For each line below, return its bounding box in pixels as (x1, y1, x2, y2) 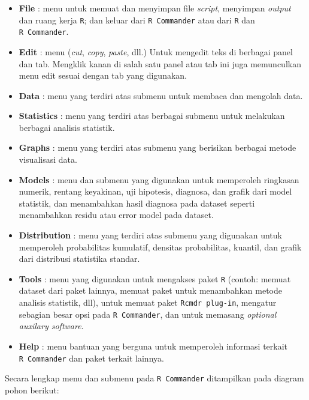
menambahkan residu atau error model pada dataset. (19, 208, 214, 221)
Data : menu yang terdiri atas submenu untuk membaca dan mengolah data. (19, 89, 303, 102)
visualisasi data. (19, 153, 77, 166)
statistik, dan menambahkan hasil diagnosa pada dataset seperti (19, 196, 255, 209)
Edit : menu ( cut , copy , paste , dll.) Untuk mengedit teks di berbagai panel (19, 45, 293, 58)
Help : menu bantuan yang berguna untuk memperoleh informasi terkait (19, 339, 288, 352)
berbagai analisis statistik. (19, 121, 115, 133)
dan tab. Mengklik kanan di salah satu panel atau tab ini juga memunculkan (19, 57, 301, 70)
